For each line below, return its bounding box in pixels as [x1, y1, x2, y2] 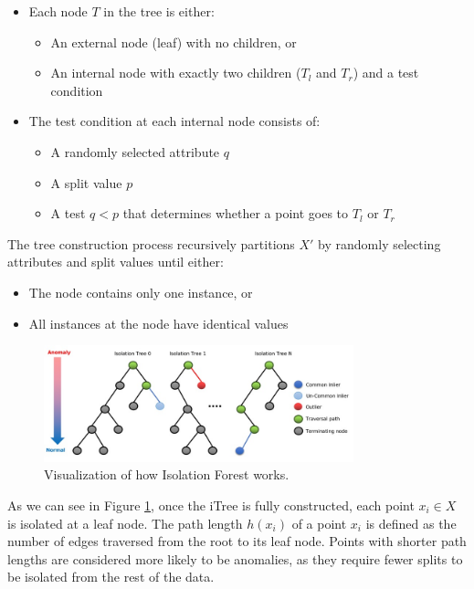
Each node [28, 2, 88, 20]
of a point [291, 513, 347, 532]
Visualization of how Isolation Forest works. [44, 465, 290, 484]
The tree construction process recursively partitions [7, 234, 295, 253]
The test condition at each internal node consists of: [28, 111, 321, 131]
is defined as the [365, 513, 457, 532]
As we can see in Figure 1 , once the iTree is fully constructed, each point [7, 496, 415, 514]
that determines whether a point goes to [122, 204, 349, 223]
